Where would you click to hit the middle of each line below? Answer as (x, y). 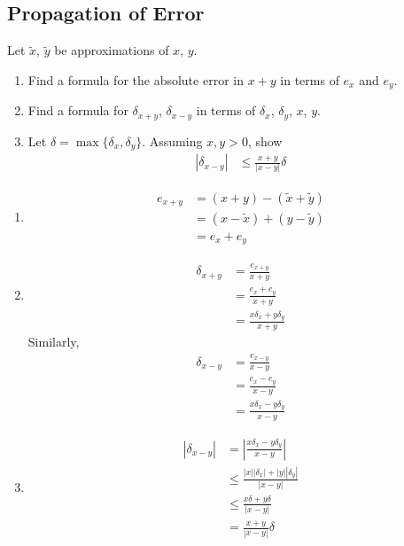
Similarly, (54, 342)
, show (265, 140)
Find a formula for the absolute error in (136, 79)
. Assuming (172, 140)
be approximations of (112, 50)
